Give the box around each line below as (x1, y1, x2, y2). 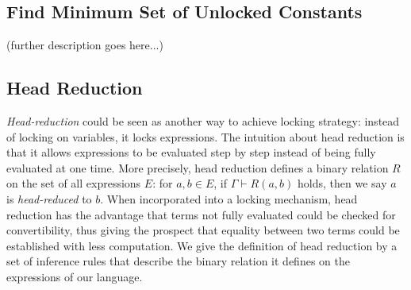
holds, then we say (297, 175, 387, 191)
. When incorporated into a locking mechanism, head (100, 190, 358, 207)
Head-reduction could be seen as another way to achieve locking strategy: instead (6, 113, 400, 129)
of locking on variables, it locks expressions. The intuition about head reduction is (6, 128, 405, 145)
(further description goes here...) (6, 37, 163, 53)
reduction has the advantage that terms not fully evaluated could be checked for (6, 206, 396, 222)
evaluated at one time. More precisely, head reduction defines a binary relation (6, 159, 389, 176)
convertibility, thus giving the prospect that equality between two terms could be (6, 222, 400, 238)
